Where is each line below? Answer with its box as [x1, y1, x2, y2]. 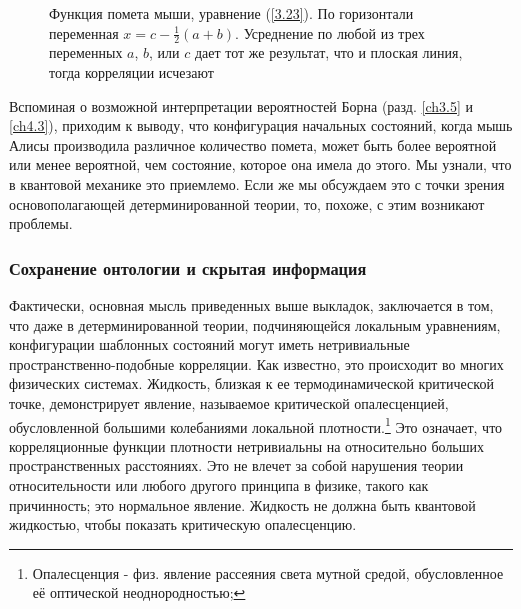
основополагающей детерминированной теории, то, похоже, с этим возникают [9, 193, 485, 214]
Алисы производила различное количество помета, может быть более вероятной [9, 134, 497, 155]
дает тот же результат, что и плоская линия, [194, 42, 463, 63]
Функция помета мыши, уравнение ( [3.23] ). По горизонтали [49, 3, 414, 23]
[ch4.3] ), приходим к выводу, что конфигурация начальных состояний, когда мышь [9, 115, 513, 136]
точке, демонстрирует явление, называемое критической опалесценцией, [9, 392, 449, 413]
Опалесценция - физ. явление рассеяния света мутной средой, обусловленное [32, 562, 504, 583]
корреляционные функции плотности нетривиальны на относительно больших [9, 435, 485, 456]
